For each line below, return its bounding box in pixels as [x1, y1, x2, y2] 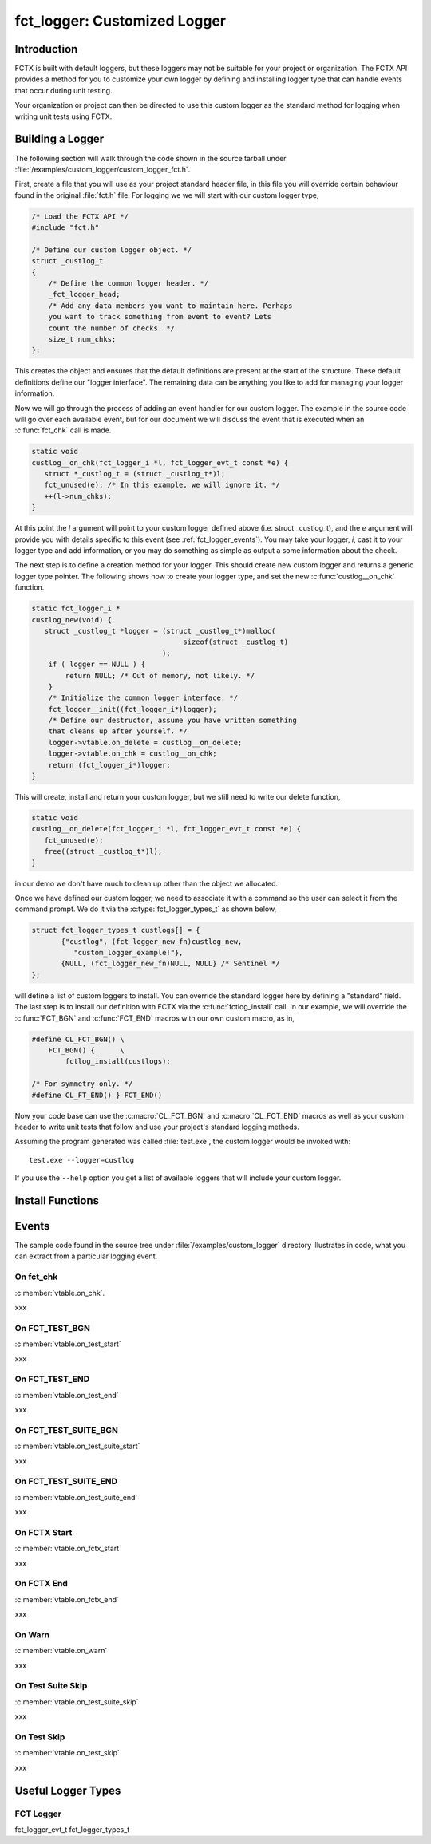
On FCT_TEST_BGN [14, 1322, 91, 1333]
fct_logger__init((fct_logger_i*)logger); [48, 705, 217, 713]
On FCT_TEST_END [14, 1373, 90, 1384]
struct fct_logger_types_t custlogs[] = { [31, 926, 200, 935]
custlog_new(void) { [31, 615, 112, 624]
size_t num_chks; [48, 334, 117, 343]
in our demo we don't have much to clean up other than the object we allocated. [14, 879, 279, 888]
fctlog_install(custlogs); [65, 1057, 171, 1066]
